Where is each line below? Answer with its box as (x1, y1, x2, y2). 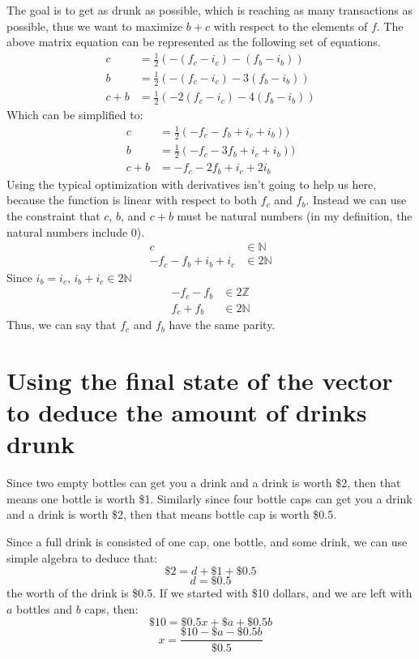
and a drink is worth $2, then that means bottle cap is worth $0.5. (6, 506, 337, 523)
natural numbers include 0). (6, 223, 145, 240)
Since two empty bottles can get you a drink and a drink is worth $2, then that (6, 474, 401, 491)
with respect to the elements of (213, 17, 368, 34)
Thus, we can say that (6, 316, 117, 333)
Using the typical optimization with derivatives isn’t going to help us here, (6, 175, 377, 192)
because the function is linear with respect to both (6, 191, 258, 208)
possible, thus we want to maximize (6, 17, 183, 34)
